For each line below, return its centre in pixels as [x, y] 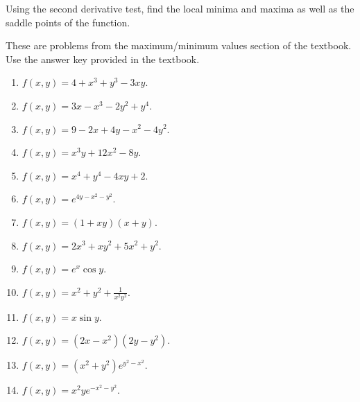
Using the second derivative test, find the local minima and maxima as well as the [180, 8]
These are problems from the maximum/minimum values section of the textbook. [179, 45]
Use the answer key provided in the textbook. [103, 59]
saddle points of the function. [68, 22]
